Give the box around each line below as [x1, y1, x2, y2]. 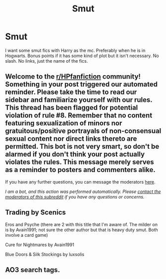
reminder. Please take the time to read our [5, 88, 137, 96]
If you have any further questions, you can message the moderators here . [5, 179, 156, 185]
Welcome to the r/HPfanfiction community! [5, 73, 141, 81]
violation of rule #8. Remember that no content [5, 111, 153, 120]
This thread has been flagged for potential [5, 103, 138, 112]
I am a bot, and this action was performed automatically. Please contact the [5, 188, 161, 194]
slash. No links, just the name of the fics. [5, 58, 88, 64]
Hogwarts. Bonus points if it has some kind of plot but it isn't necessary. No [5, 53, 160, 59]
